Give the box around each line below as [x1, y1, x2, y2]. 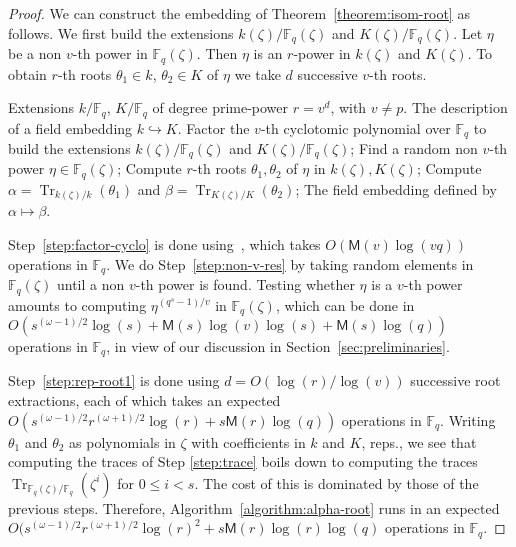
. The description [403, 97, 508, 118]
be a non [8, 43, 62, 64]
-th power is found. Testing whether [135, 274, 355, 295]
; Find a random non [350, 138, 478, 158]
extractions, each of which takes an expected [8, 390, 281, 411]
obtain [8, 63, 47, 84]
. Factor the [177, 117, 250, 138]
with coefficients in [191, 431, 306, 452]
